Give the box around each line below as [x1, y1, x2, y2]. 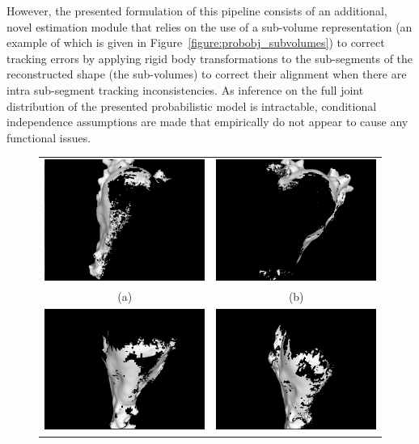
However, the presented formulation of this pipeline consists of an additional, [6, 2, 387, 19]
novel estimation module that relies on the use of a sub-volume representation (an [6, 18, 413, 35]
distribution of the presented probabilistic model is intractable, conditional [6, 97, 377, 114]
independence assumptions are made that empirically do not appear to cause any [6, 113, 408, 130]
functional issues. [6, 129, 91, 146]
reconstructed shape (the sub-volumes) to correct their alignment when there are [6, 66, 407, 82]
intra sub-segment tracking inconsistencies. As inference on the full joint [6, 81, 364, 98]
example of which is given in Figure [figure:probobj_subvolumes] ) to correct [6, 34, 385, 51]
